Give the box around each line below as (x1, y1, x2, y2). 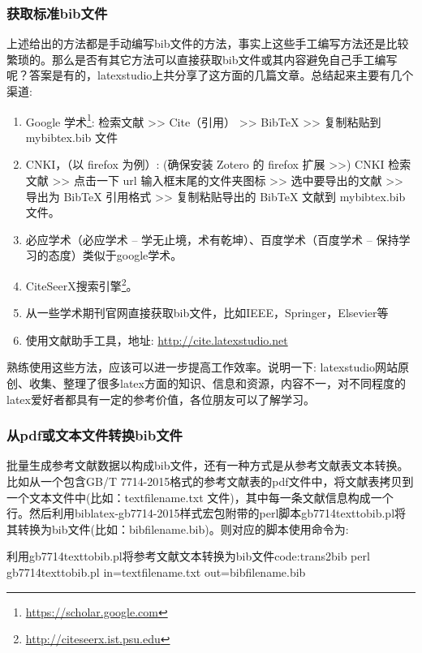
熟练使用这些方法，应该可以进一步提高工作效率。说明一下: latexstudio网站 (6, 359, 398, 376)
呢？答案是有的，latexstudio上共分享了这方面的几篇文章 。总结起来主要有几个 (6, 67, 414, 84)
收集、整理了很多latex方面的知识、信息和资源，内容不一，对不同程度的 (28, 375, 406, 392)
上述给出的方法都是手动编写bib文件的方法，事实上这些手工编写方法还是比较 (6, 35, 409, 52)
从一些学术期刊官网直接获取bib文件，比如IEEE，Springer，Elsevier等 (25, 304, 389, 321)
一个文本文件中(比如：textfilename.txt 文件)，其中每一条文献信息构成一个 (6, 488, 394, 505)
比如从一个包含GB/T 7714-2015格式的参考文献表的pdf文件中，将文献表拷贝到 (6, 473, 414, 490)
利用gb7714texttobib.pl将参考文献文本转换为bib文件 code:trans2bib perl (6, 548, 370, 565)
